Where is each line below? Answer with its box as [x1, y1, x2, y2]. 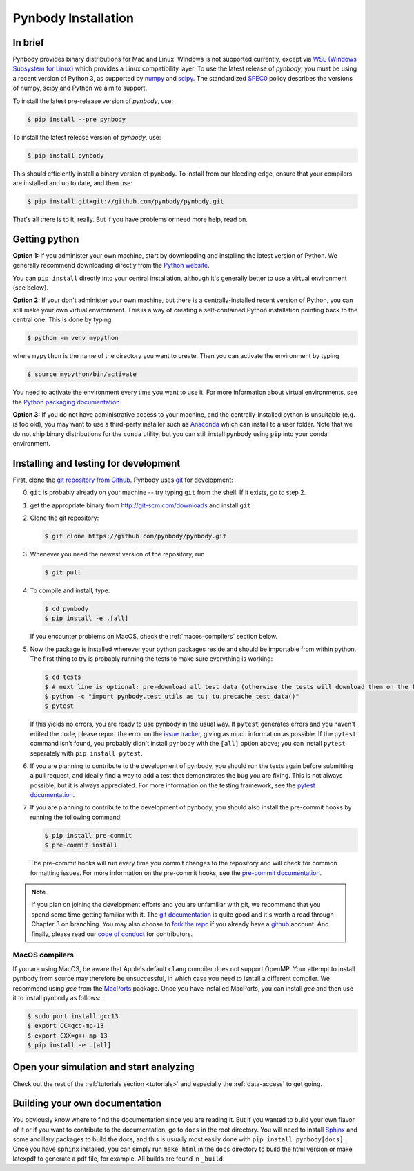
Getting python [12, 233, 79, 245]
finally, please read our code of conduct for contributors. [31, 930, 193, 938]
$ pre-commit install [44, 841, 118, 850]
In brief [12, 37, 45, 48]
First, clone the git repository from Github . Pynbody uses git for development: [12, 476, 234, 484]
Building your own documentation [12, 1098, 162, 1109]
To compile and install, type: [30, 586, 110, 594]
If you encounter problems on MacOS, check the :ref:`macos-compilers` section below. [30, 633, 278, 641]
